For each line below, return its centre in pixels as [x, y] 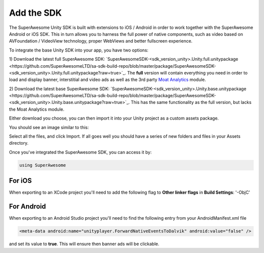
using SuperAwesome [43, 165]
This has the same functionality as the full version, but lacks [191, 102]
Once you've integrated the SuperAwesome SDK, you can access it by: [80, 152]
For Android [27, 207]
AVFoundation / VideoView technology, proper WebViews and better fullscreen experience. [101, 41]
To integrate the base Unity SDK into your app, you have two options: [79, 50]
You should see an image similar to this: [49, 127]
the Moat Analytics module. [37, 109]
